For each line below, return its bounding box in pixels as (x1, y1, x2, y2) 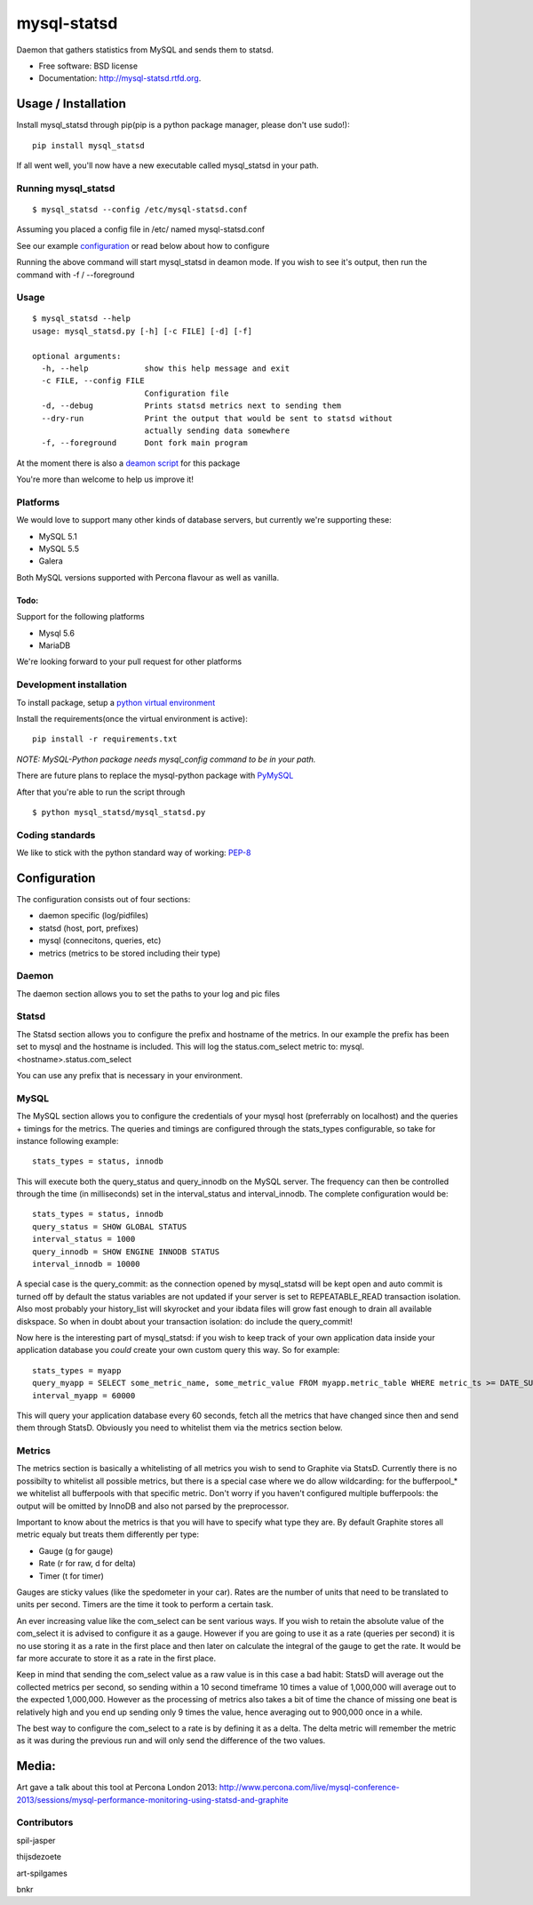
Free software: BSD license (38, 60, 138, 71)
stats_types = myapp (32, 1365, 122, 1375)
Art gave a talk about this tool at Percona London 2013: (16, 1782, 218, 1793)
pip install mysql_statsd (32, 140, 146, 150)
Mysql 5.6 (38, 628, 76, 638)
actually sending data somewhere (144, 426, 290, 436)
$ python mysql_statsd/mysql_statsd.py (32, 807, 206, 817)
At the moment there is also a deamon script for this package (16, 458, 241, 468)
